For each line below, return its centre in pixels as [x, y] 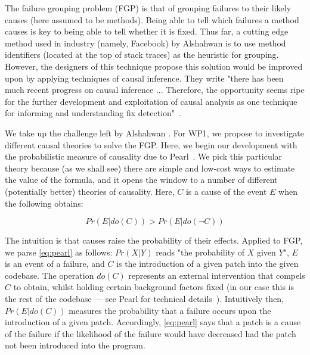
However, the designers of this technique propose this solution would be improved [154, 66]
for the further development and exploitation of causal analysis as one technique [151, 101]
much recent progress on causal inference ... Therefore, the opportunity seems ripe [155, 90]
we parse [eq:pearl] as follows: [59, 252]
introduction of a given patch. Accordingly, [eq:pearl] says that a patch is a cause [153, 322]
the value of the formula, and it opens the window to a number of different [141, 180]
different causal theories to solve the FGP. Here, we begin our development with [151, 144]
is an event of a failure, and [55, 264]
